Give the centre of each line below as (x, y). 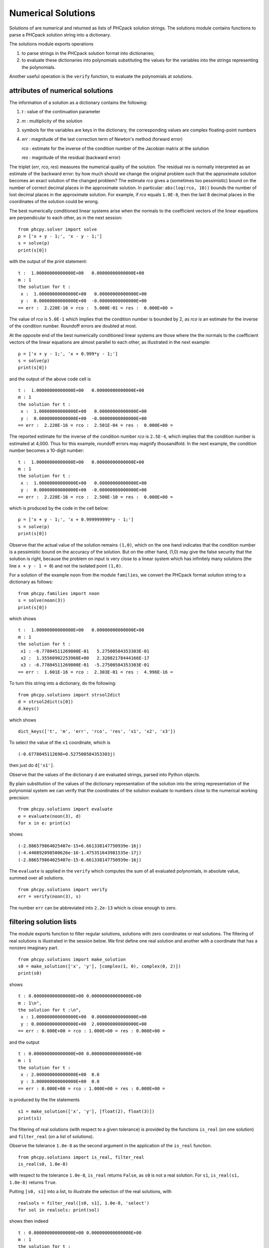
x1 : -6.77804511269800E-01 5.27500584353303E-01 (85, 651)
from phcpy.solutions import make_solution (72, 959)
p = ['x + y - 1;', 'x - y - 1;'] (60, 236)
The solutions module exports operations (51, 44)
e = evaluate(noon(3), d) (50, 816)
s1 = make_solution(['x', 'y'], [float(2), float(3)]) (86, 1111)
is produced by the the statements (44, 1100)
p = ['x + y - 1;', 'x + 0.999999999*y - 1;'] (76, 520)
